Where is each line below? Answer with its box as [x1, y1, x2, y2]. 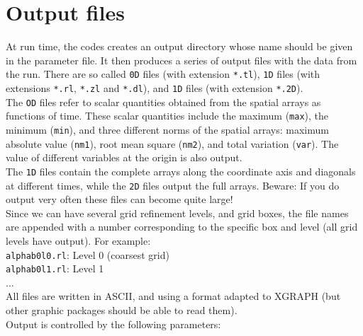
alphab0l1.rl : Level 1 [6, 261, 104, 276]
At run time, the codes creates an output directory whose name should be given [6, 39, 353, 54]
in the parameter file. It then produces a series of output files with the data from [6, 52, 357, 67]
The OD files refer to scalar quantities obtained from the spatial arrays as [6, 94, 321, 109]
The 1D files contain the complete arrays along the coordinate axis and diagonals [6, 163, 356, 178]
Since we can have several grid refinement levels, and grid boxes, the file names [6, 205, 349, 220]
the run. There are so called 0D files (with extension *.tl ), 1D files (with [6, 66, 320, 81]
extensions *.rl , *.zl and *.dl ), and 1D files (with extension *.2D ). [6, 80, 303, 95]
